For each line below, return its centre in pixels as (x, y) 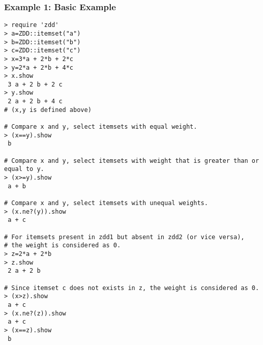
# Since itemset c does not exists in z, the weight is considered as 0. (132, 288)
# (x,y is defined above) (48, 110)
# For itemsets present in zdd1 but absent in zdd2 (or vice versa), (124, 237)
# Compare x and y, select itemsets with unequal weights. (106, 203)
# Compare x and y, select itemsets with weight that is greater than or (132, 161)
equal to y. (24, 169)
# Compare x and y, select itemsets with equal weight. (101, 127)
